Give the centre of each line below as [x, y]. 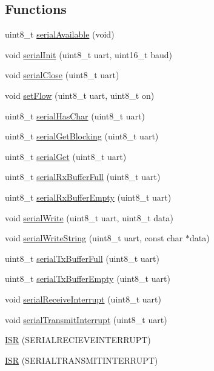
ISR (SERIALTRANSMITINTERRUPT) [82, 360]
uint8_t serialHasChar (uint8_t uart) [75, 115]
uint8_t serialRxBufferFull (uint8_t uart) [83, 177]
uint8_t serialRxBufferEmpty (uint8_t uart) [88, 197]
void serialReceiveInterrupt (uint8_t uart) [83, 299]
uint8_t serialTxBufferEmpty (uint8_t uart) [88, 279]
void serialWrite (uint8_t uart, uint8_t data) [89, 217]
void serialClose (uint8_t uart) [62, 75]
